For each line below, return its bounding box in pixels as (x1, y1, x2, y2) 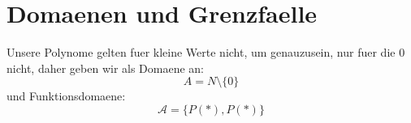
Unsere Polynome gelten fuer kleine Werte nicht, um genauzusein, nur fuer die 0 (6, 44, 405, 61)
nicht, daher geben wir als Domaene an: (6, 59, 205, 76)
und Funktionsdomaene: (6, 87, 126, 104)
